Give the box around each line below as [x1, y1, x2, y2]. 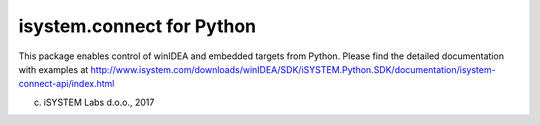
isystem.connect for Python [18, 15, 257, 37]
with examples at [18, 63, 89, 75]
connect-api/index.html [18, 78, 115, 90]
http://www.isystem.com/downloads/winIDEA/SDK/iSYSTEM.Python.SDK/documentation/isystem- [90, 63, 496, 75]
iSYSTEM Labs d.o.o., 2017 [43, 96, 155, 108]
